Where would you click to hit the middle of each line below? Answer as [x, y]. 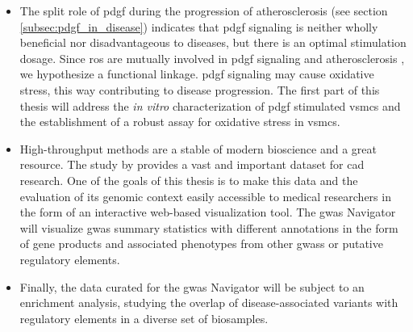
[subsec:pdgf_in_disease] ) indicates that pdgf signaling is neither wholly [199, 26]
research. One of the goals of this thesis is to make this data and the [189, 180]
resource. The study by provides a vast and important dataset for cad [192, 164]
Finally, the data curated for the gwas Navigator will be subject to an [192, 286]
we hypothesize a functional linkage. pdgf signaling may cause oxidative [197, 74]
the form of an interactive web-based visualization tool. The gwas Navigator [208, 212]
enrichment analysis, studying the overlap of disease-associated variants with [209, 303]
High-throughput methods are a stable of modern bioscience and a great [198, 148]
